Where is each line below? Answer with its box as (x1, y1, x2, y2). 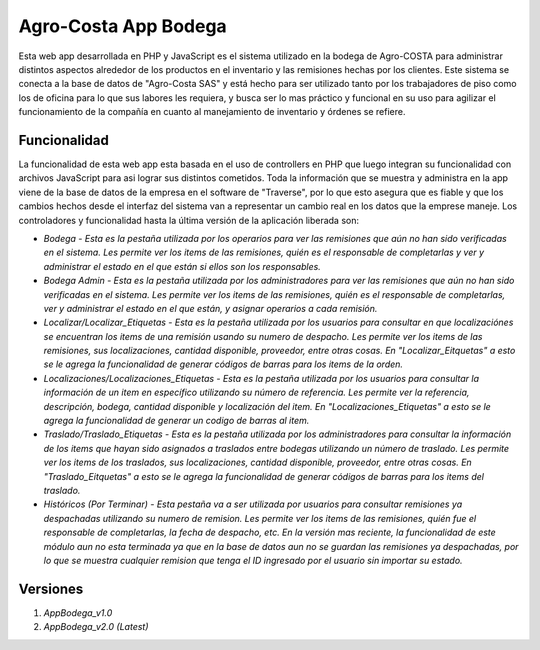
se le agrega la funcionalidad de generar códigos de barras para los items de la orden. (43, 358, 404, 370)
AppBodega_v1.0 (43, 606, 113, 619)
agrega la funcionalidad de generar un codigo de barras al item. (43, 415, 310, 427)
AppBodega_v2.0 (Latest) (43, 621, 149, 633)
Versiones (18, 580, 84, 597)
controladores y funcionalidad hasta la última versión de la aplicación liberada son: (18, 214, 360, 226)
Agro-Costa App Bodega (18, 15, 227, 37)
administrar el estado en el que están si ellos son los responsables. (43, 260, 322, 272)
